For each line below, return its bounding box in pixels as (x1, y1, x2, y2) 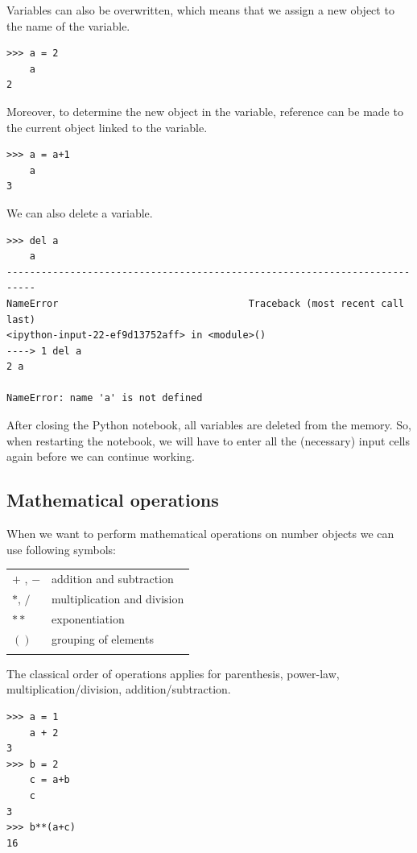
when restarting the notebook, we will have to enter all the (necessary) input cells (6, 432, 410, 449)
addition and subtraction (52, 569, 174, 586)
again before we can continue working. (6, 448, 195, 465)
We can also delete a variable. (6, 204, 153, 221)
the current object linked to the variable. (6, 118, 208, 135)
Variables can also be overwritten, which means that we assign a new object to (6, 2, 394, 18)
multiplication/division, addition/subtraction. (6, 681, 231, 698)
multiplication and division (52, 590, 184, 607)
